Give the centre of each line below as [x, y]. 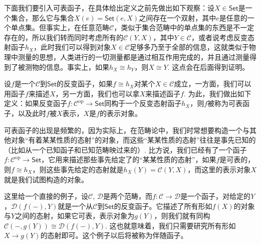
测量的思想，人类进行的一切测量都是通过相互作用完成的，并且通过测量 [134, 56]
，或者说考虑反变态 [223, 37]
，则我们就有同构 [182, 216]
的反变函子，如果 [85, 84]
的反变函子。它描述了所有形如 [163, 206]
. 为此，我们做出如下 [217, 93]
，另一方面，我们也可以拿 [97, 93]
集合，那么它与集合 [42, 17]
